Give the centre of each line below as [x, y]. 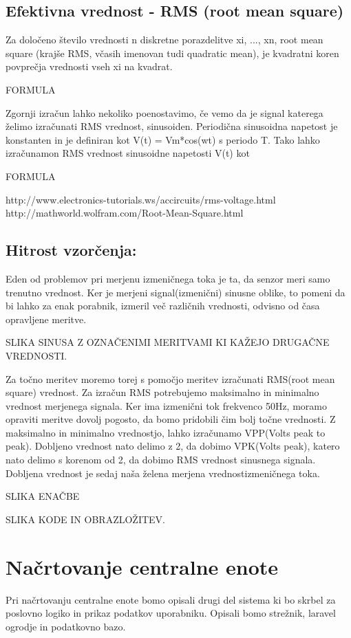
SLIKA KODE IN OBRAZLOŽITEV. [85, 519]
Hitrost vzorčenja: [71, 250]
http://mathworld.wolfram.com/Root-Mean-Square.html [125, 213]
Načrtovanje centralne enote [142, 566]
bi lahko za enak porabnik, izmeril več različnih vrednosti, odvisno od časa [163, 306]
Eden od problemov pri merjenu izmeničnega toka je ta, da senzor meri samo [168, 278]
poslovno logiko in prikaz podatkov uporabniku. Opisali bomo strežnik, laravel [171, 613]
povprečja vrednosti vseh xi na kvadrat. [89, 66]
